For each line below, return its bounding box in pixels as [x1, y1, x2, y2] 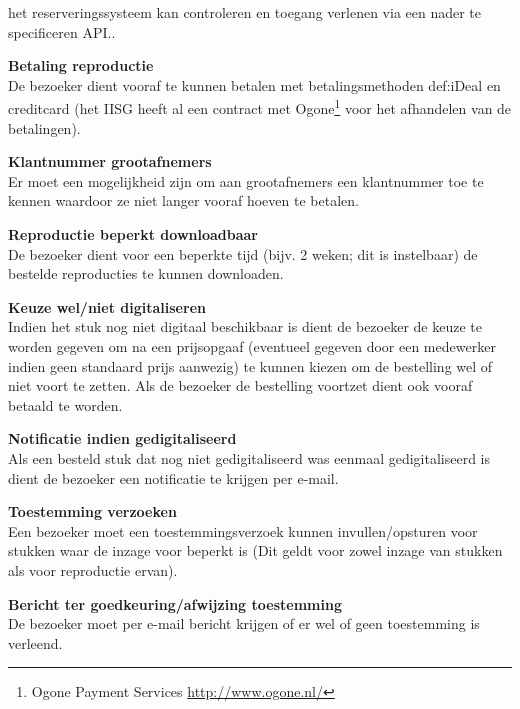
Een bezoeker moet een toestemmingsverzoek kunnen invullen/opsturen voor [8, 520, 478, 541]
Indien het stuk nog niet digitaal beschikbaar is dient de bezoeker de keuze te [8, 316, 482, 337]
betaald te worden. [8, 394, 123, 415]
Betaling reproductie [8, 55, 154, 76]
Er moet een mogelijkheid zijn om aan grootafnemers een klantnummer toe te [8, 170, 484, 191]
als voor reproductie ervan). [8, 559, 178, 580]
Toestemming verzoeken [8, 501, 177, 522]
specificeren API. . [8, 21, 116, 42]
